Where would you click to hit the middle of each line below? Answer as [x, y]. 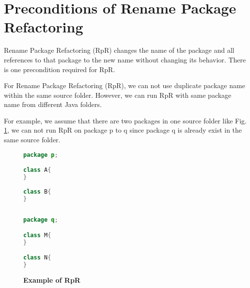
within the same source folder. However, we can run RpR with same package [118, 95]
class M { [37, 235]
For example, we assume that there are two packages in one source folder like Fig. [125, 120]
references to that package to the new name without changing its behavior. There [125, 59]
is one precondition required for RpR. [60, 69]
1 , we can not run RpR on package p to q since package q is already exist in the [123, 130]
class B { [37, 191]
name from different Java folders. [53, 104]
